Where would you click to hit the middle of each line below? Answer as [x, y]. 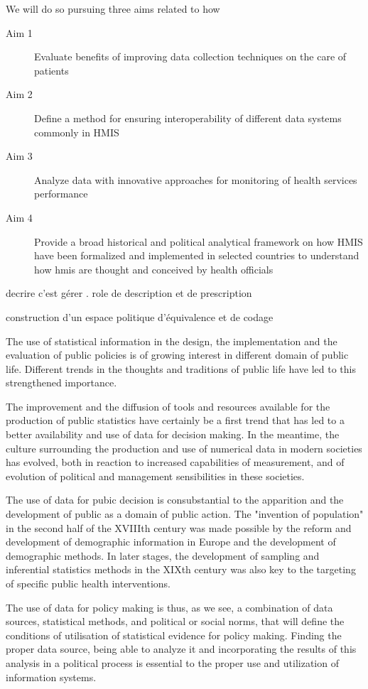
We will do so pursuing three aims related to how [113, 9]
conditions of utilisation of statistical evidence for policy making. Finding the [174, 635]
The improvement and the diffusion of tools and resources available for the [168, 406]
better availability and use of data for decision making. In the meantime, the [173, 434]
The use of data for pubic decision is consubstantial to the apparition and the [175, 500]
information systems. [51, 677]
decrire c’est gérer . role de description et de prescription [129, 293]
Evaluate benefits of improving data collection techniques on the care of [190, 56]
